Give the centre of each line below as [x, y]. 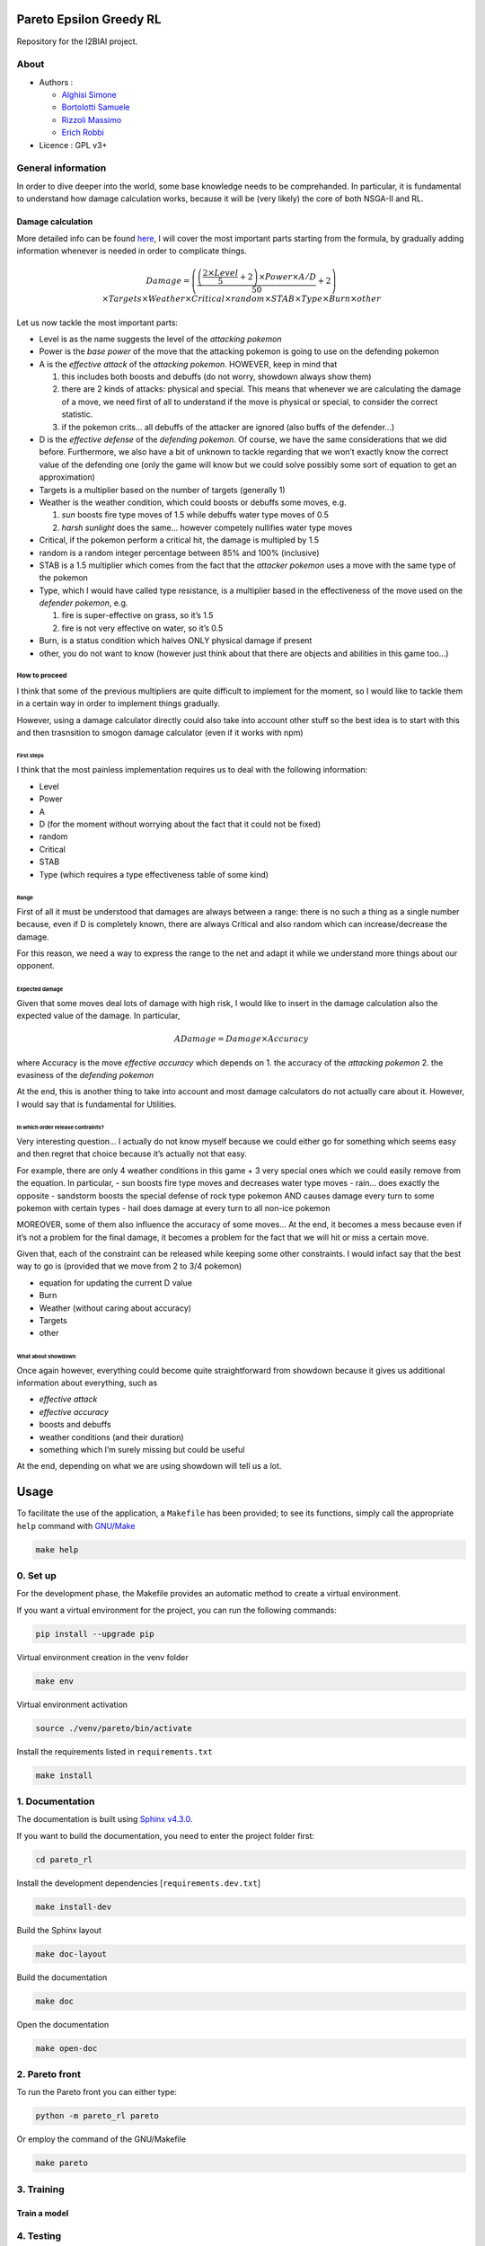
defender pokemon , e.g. [84, 603]
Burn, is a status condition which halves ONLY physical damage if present [176, 641]
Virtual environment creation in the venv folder [102, 1657]
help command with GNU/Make [76, 1525]
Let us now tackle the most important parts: [97, 323]
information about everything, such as [87, 1383]
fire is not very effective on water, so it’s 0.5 [142, 628]
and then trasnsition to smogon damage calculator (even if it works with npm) [160, 733]
